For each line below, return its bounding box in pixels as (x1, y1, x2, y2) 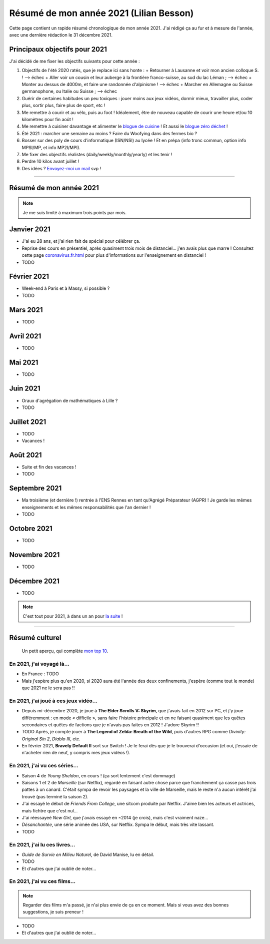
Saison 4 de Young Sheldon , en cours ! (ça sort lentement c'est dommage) (21, 772, 175, 778)
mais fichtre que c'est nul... (21, 807, 78, 813)
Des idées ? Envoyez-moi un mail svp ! (21, 165, 101, 171)
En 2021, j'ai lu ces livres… (9, 841, 75, 848)
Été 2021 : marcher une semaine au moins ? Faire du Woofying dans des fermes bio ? (21, 130, 197, 136)
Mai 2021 (9, 358, 38, 366)
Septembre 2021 (9, 484, 62, 493)
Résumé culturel (9, 634, 61, 642)
